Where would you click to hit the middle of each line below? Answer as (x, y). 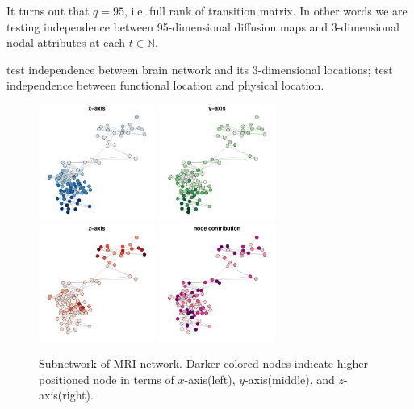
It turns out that (48, 10)
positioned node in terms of (107, 379)
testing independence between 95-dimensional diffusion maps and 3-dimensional (203, 26)
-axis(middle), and (290, 379)
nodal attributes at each (66, 42)
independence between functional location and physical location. (165, 85)
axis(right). (66, 395)
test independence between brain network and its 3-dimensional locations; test (200, 69)
